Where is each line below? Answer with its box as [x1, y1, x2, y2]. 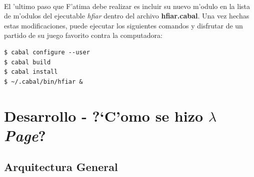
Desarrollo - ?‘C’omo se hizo [4, 105, 203, 126]
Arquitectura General [4, 159, 118, 175]
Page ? [4, 125, 46, 146]
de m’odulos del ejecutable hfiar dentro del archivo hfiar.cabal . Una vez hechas [4, 10, 249, 21]
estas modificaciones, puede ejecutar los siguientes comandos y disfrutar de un [4, 20, 243, 30]
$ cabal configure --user [4, 48, 90, 56]
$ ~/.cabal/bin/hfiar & [4, 78, 83, 85]
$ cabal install [4, 68, 58, 76]
